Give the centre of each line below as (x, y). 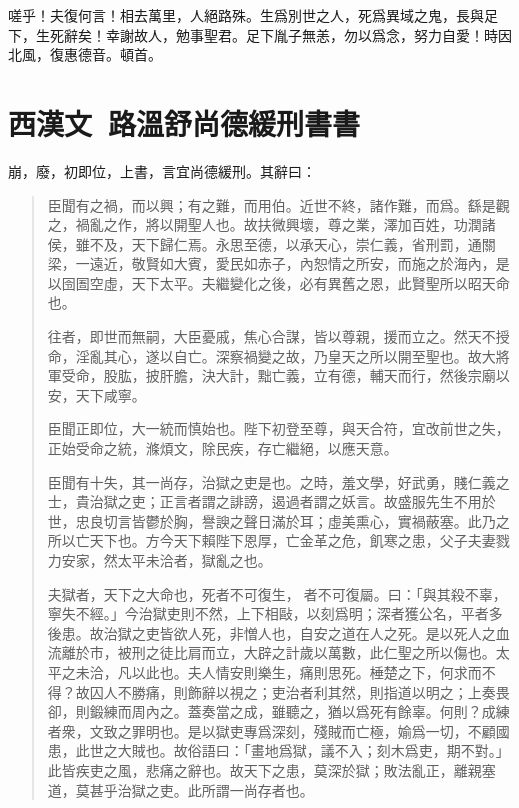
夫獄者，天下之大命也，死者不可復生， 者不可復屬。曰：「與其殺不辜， (277, 593)
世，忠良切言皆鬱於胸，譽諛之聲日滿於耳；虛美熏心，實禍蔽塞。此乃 (271, 520)
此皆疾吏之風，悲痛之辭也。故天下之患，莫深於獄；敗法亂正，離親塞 (271, 769)
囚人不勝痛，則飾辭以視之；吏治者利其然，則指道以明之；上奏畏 (299, 691)
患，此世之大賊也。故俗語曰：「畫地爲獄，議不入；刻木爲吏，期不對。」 (278, 750)
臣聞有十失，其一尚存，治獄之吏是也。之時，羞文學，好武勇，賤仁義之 (278, 481)
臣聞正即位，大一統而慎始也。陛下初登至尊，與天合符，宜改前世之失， (278, 428)
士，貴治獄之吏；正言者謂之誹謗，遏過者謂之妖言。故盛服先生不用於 (271, 501)
